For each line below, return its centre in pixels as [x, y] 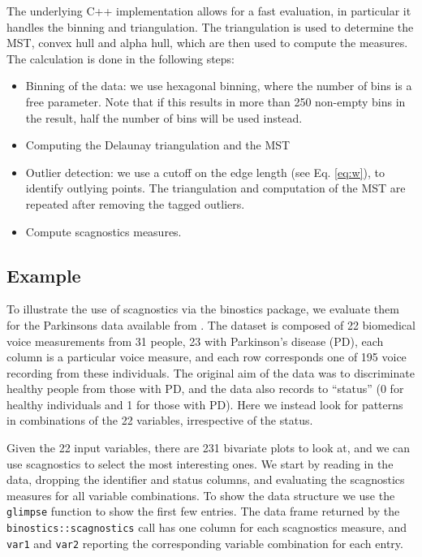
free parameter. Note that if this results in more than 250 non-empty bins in [215, 101]
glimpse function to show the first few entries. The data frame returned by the [203, 511]
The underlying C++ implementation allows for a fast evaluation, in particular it [209, 11]
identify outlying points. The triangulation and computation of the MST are [215, 188]
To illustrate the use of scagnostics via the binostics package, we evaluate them [203, 309]
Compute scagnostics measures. [103, 231]
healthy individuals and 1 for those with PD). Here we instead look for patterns [205, 404]
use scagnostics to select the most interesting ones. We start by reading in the [200, 463]
